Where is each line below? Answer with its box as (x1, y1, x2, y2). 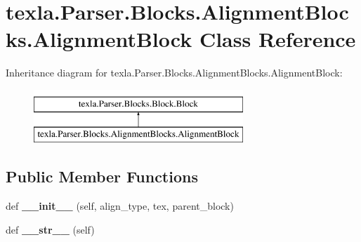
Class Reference (199, 25, 356, 53)
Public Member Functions (6, 166, 198, 187)
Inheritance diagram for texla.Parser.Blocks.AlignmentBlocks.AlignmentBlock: (6, 65, 343, 80)
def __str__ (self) (6, 222, 95, 236)
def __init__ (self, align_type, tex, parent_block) (6, 199, 234, 213)
